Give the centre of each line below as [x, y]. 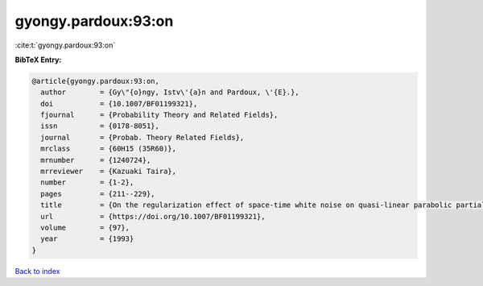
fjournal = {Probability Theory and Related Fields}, [159, 115]
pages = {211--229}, [98, 194]
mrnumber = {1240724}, [96, 160]
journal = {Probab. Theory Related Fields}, [142, 137]
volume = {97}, [85, 228]
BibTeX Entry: [38, 60]
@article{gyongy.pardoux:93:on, [96, 81]
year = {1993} [87, 239]
